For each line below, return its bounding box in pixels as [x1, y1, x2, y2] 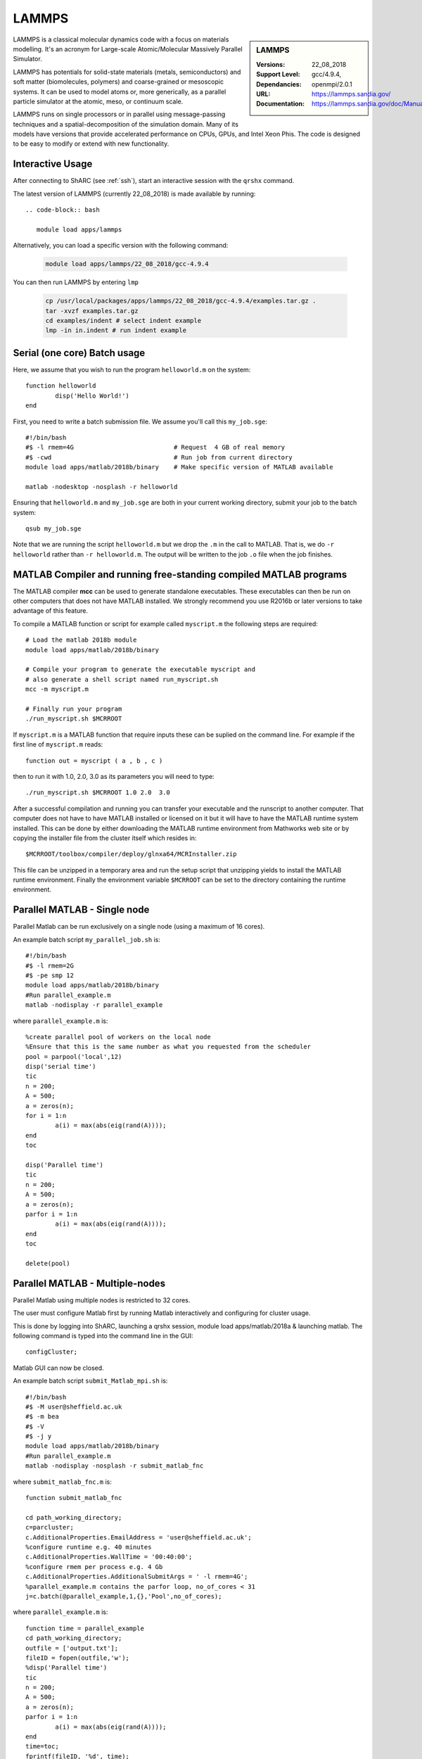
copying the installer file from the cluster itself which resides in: [13, 834, 197, 842]
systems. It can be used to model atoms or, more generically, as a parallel [13, 87, 226, 96]
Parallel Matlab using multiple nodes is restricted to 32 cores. [13, 1295, 191, 1304]
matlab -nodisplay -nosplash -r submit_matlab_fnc [25, 1462, 204, 1470]
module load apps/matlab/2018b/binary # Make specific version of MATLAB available [25, 463, 333, 471]
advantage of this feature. [13, 607, 88, 615]
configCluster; [25, 1348, 78, 1356]
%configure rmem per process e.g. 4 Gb [25, 1563, 163, 1570]
